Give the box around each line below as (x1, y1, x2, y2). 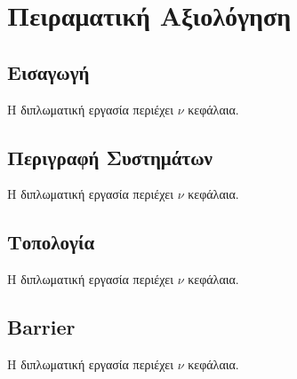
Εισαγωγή (7, 58, 90, 85)
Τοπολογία (7, 228, 95, 256)
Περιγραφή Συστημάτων (7, 143, 213, 170)
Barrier (7, 313, 76, 341)
